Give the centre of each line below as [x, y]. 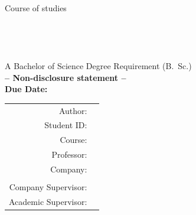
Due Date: [26, 89]
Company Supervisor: [48, 186]
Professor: [69, 154]
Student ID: [66, 125]
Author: [73, 110]
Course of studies [36, 8]
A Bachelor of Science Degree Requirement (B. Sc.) [98, 65]
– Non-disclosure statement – [66, 77]
